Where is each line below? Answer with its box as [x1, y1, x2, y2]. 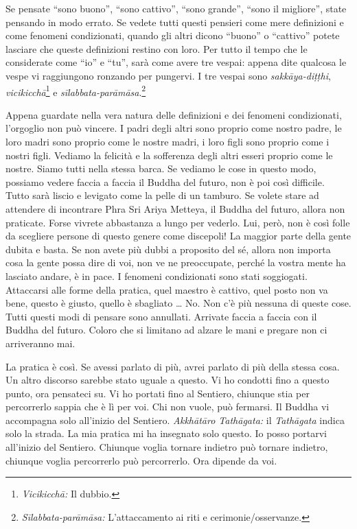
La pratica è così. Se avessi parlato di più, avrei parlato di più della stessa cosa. [5, 359, 340, 373]
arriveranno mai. [5, 336, 76, 350]
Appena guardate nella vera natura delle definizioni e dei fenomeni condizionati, [5, 107, 342, 121]
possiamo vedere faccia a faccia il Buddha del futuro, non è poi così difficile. [5, 174, 325, 189]
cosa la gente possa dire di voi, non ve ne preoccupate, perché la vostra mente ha [5, 255, 346, 270]
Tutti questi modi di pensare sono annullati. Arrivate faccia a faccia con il [5, 309, 317, 323]
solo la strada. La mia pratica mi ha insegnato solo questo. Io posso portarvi [5, 426, 327, 440]
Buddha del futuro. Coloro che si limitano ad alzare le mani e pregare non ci [5, 322, 327, 337]
